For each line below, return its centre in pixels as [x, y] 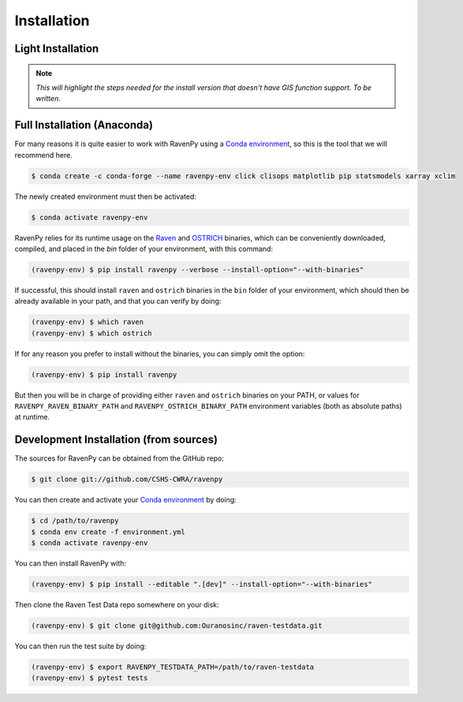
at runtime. [32, 417]
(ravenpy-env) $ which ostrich [92, 333]
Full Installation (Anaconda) [84, 125]
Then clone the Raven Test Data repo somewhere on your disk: [117, 605]
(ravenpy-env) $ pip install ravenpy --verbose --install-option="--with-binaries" [198, 269]
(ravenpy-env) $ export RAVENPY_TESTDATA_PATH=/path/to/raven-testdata [173, 667]
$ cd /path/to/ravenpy [75, 521]
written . [48, 99]
